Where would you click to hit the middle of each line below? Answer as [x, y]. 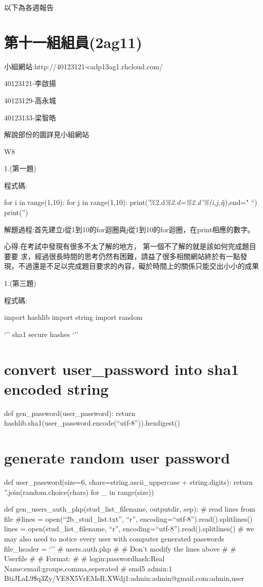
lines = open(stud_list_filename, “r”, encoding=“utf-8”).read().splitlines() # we [129, 529]
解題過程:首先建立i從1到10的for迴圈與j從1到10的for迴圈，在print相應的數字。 [129, 229]
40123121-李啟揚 [30, 83]
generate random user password [117, 458]
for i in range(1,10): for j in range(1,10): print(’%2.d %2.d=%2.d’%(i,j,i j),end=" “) [131, 202]
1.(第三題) [20, 283]
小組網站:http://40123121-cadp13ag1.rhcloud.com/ [83, 66]
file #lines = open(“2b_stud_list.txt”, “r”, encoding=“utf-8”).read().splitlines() [128, 518]
